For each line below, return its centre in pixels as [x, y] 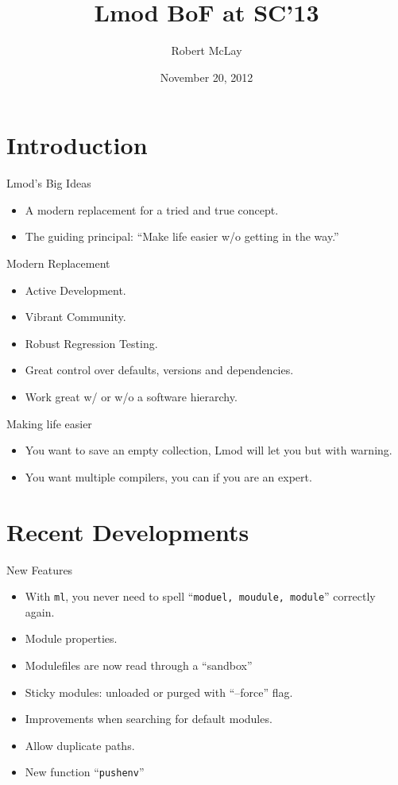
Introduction [77, 145]
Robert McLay [207, 50]
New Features [40, 569]
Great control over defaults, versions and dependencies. [159, 370]
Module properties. [71, 638]
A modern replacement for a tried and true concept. [152, 209]
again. [40, 611]
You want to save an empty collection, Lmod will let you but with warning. [209, 450]
